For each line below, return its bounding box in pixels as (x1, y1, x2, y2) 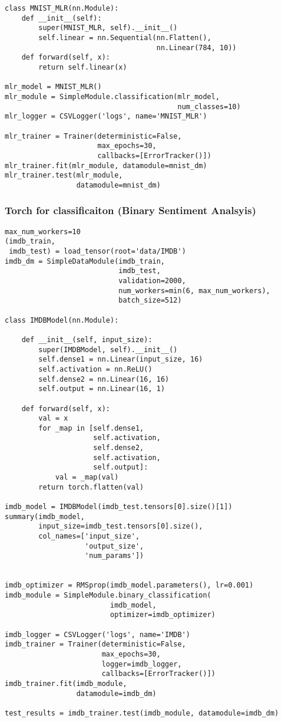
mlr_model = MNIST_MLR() (5, 83, 102, 91)
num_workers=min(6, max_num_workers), (118, 286, 271, 295)
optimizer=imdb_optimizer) (110, 611, 215, 619)
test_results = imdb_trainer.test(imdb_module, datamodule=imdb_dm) (5, 708, 279, 717)
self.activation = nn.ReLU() (38, 365, 152, 373)
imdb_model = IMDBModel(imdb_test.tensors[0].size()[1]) (5, 503, 233, 511)
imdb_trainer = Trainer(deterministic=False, (5, 640, 186, 649)
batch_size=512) (118, 296, 182, 305)
